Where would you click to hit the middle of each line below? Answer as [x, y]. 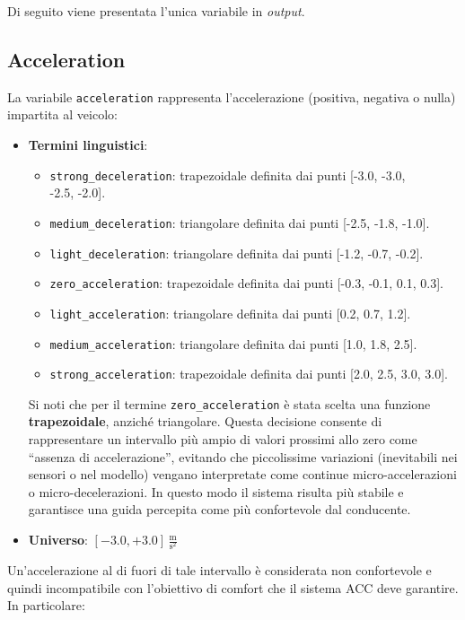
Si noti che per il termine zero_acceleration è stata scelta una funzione [229, 403]
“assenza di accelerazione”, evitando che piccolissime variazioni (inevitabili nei [243, 456]
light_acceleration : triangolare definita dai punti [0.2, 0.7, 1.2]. [230, 313]
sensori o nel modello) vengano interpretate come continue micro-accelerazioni [242, 474]
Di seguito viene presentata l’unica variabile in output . [156, 11]
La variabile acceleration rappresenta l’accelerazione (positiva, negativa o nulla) [232, 96]
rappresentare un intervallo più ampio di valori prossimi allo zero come [223, 439]
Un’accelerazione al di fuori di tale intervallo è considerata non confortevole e [219, 570]
